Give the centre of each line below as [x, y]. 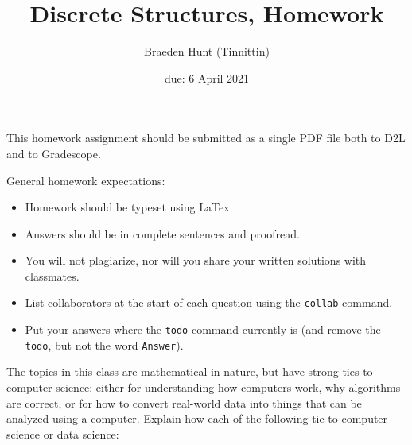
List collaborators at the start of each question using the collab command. [209, 302]
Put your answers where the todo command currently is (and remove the [203, 329]
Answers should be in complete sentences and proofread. [162, 233]
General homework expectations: [86, 180]
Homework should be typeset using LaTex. [129, 207]
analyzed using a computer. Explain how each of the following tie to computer [197, 418]
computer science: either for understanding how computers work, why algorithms [204, 387]
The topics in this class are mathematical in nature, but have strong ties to [190, 371]
